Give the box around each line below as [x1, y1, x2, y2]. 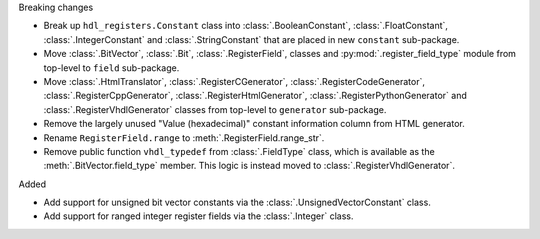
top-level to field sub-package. [43, 61, 180, 74]
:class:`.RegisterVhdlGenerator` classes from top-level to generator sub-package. [43, 103, 387, 115]
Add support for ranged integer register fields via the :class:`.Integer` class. [43, 210, 354, 222]
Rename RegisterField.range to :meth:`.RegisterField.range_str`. [43, 131, 325, 144]
